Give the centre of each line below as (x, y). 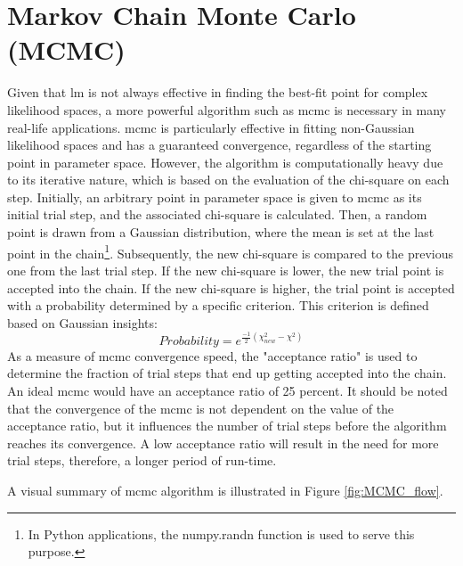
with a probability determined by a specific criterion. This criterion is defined (218, 305)
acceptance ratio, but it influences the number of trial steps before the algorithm (227, 426)
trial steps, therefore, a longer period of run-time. (142, 460)
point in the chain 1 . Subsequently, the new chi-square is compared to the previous (230, 251)
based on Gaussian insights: (82, 322)
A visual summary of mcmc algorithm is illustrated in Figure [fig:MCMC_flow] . (225, 490)
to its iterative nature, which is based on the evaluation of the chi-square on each (228, 180)
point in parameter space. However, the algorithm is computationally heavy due (225, 162)
